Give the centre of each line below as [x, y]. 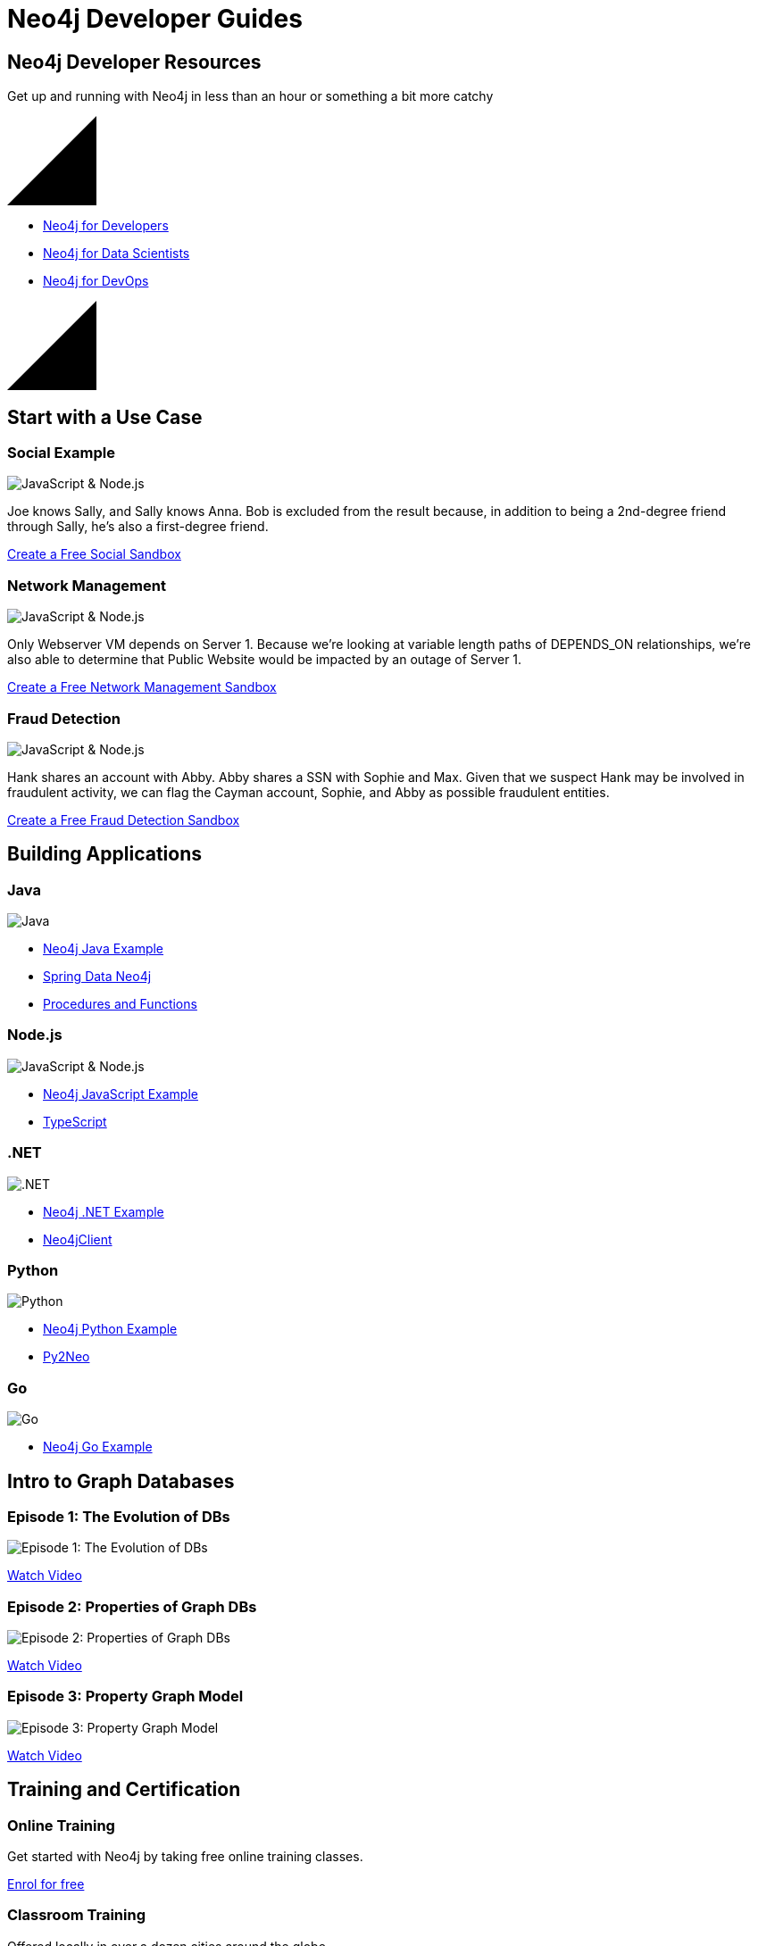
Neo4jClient [78, 1239]
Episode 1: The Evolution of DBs [119, 1516]
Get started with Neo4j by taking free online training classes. [185, 1857]
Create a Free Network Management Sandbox [142, 687]
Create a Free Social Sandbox [94, 554]
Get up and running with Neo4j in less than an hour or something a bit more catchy [250, 96]
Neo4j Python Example [110, 1329]
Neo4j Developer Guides [155, 19]
